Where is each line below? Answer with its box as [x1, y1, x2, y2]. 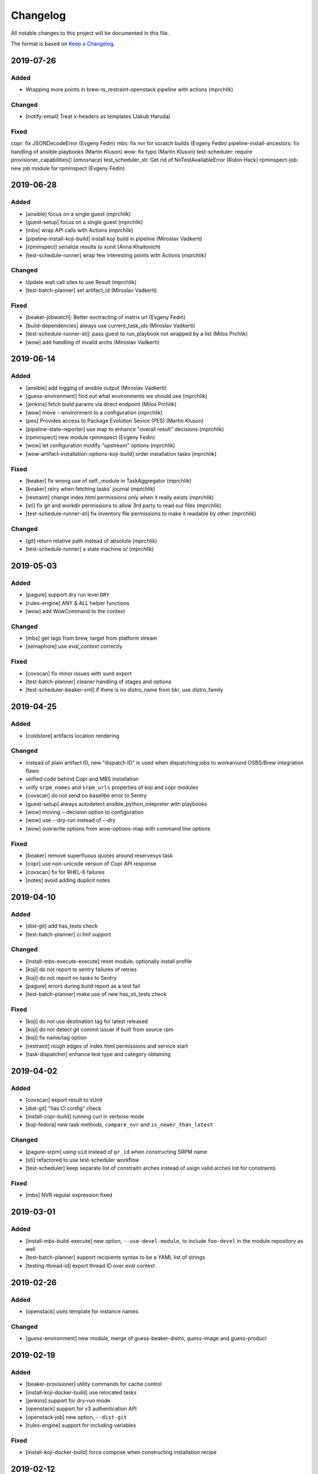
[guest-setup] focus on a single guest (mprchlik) [25, 219, 144, 226]
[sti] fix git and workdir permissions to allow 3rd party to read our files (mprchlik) [25, 502, 221, 509]
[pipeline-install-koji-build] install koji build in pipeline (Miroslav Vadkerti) [25, 235, 203, 242]
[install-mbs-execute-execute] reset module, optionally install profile [25, 958, 193, 965]
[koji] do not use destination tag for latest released [25, 1018, 148, 1025]
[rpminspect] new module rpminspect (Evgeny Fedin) [25, 434, 155, 440]
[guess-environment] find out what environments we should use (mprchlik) [25, 393, 208, 400]
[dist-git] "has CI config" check [25, 1104, 101, 1111]
